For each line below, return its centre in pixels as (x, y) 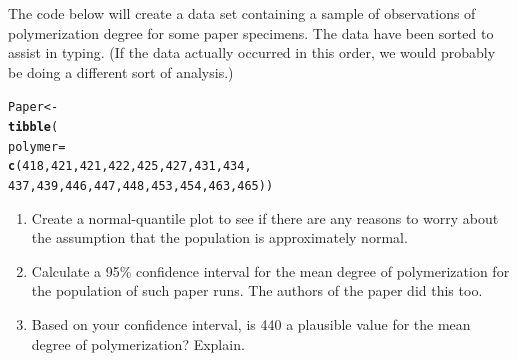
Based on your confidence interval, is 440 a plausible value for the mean (251, 324)
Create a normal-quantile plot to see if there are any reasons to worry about (265, 217)
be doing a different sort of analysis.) (121, 71)
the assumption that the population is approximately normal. (219, 237)
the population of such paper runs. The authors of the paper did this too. (257, 290)
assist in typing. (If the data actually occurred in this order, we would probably (252, 52)
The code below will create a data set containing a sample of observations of (242, 13)
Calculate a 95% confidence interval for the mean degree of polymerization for (270, 270)
